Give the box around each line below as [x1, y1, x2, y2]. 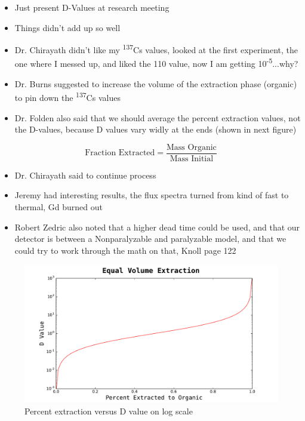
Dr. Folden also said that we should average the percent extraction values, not [14, 111, 301, 124]
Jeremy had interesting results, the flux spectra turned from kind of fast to [14, 189, 289, 201]
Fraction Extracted [85, 149, 155, 158]
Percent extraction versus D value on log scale [24, 404, 193, 417]
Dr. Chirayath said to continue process [14, 168, 156, 181]
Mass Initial [170, 154, 214, 163]
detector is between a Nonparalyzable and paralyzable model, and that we [14, 232, 286, 245]
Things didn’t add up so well [14, 21, 121, 33]
